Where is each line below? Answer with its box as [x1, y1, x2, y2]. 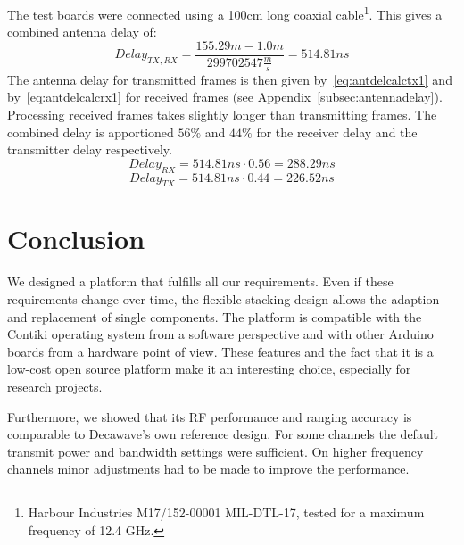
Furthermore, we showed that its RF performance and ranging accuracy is [7, 407, 412, 425]
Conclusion [7, 220, 145, 257]
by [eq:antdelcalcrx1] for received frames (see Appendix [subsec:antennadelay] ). [7, 87, 443, 106]
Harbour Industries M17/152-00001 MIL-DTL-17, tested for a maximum [28, 502, 425, 521]
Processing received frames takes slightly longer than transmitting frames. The [7, 104, 437, 123]
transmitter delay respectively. [7, 140, 172, 159]
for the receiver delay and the [256, 122, 418, 141]
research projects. [7, 376, 103, 395]
